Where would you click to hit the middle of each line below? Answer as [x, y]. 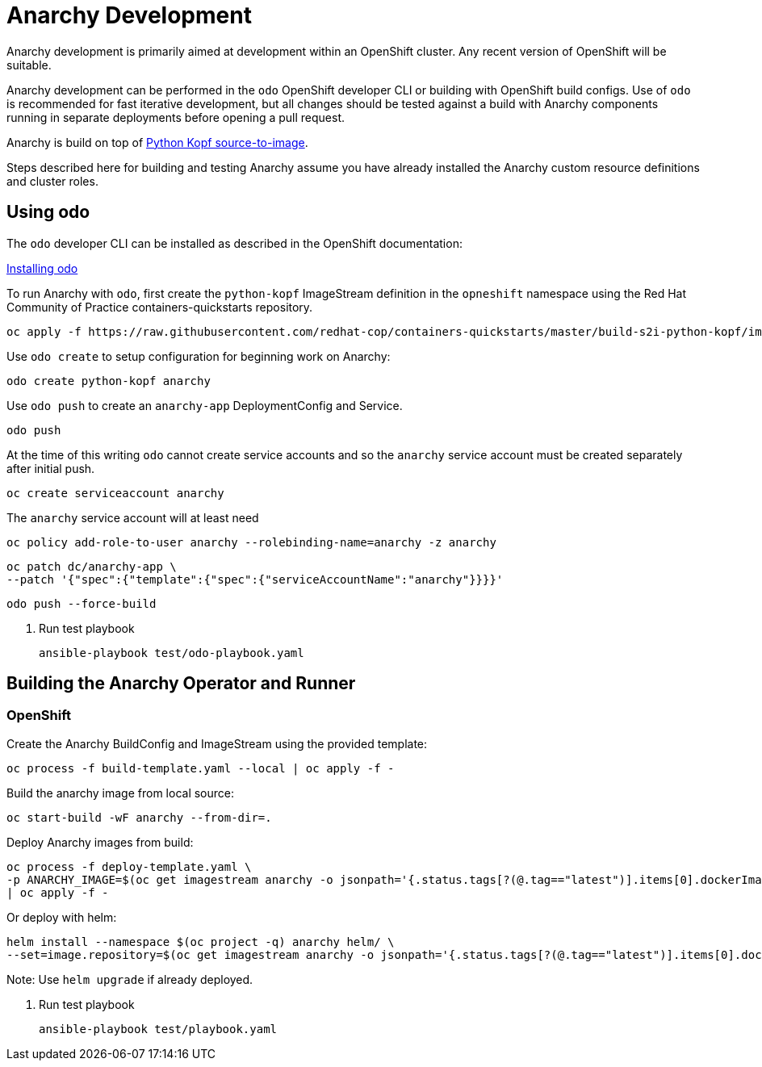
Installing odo [42, 268]
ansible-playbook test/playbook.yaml [158, 1029]
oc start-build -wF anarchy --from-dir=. [139, 817]
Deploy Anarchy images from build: [100, 842]
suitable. [29, 65]
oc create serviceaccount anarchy [115, 493]
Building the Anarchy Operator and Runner [181, 684]
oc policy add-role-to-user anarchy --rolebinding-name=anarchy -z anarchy [251, 542]
